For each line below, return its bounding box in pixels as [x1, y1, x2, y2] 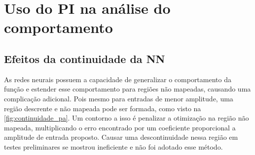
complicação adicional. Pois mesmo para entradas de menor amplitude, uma [4, 93, 233, 103]
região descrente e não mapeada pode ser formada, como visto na [4, 103, 201, 113]
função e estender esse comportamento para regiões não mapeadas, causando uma [4, 84, 251, 94]
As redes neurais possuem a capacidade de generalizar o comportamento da [4, 74, 231, 84]
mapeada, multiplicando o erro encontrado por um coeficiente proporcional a [4, 122, 236, 132]
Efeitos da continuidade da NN [4, 51, 165, 66]
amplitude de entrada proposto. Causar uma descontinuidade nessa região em [4, 132, 238, 142]
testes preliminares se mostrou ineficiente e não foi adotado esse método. [4, 141, 223, 152]
